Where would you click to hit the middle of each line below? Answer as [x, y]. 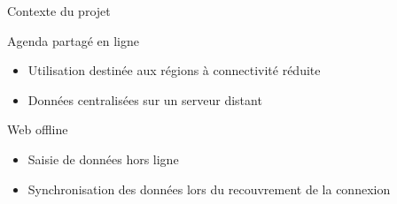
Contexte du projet [59, 11]
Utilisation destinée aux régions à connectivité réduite [174, 70]
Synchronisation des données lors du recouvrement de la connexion [209, 189]
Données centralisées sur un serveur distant [145, 99]
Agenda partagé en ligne [73, 40]
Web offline [38, 129]
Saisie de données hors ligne [103, 159]
